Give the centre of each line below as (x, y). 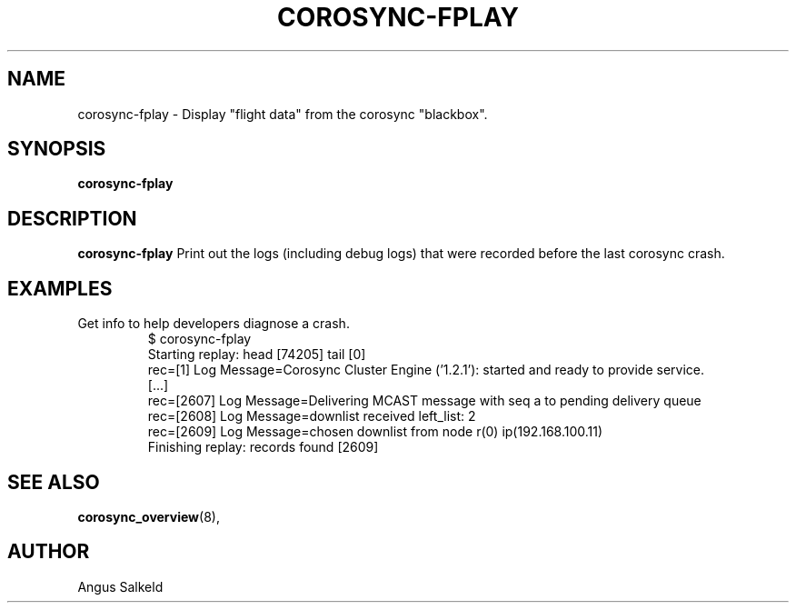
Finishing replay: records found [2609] (263, 447)
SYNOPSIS (57, 149)
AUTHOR (49, 552)
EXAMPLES (60, 288)
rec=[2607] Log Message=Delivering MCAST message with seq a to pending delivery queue (424, 401)
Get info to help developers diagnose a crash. (214, 324)
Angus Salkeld (120, 586)
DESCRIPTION (72, 218)
